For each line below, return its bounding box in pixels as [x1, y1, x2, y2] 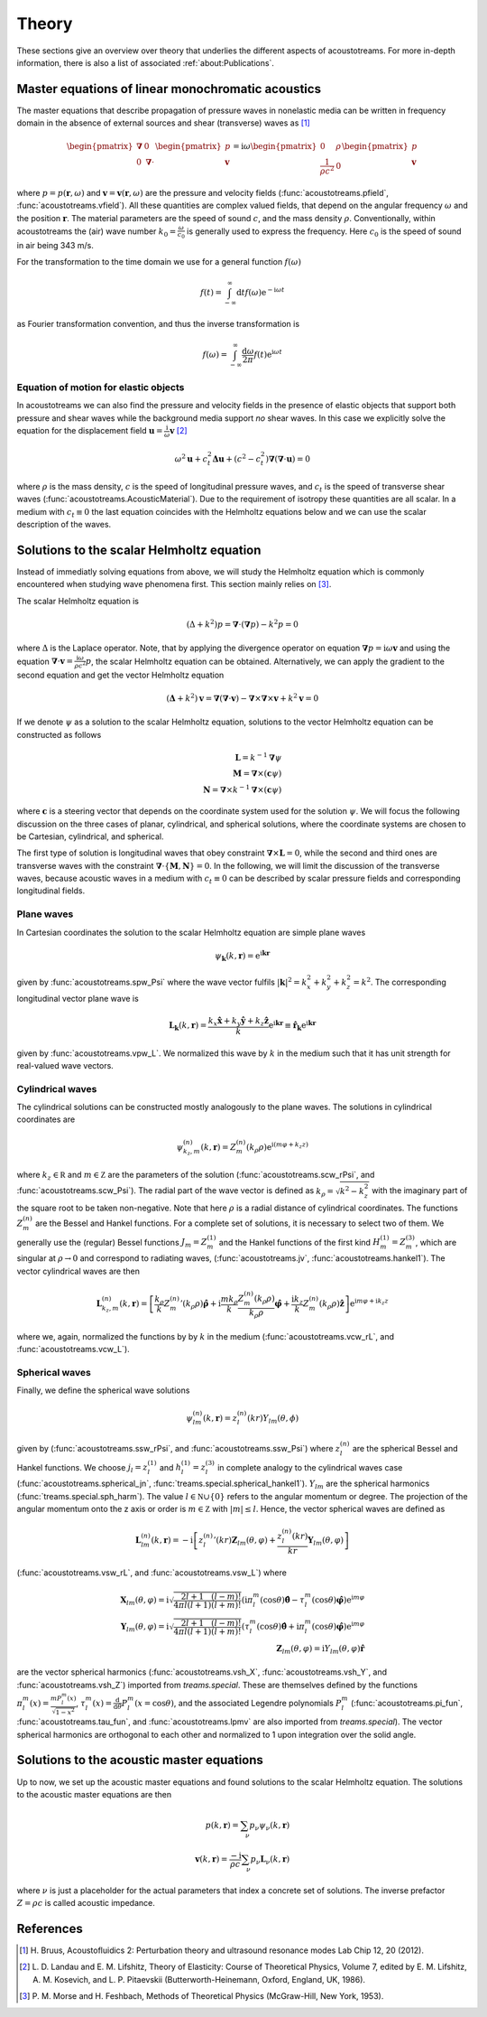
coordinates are [16, 1114, 76, 1125]
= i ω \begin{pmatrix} [233, 141, 317, 152]
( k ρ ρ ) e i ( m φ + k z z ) [246, 1140, 308, 1154]
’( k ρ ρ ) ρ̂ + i [179, 1298, 221, 1311]
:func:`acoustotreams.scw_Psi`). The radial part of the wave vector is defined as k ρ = [16, 1185, 334, 1199]
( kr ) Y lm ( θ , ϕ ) [246, 1413, 299, 1425]
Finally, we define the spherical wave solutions [16, 1385, 190, 1396]
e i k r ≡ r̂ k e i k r [268, 1018, 317, 1033]
